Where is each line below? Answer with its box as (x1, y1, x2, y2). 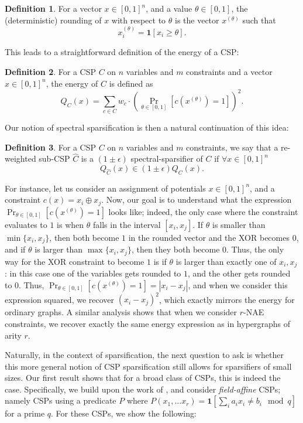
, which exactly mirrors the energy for (159, 293, 295, 305)
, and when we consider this (188, 278, 288, 291)
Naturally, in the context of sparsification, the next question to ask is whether (5, 349, 284, 361)
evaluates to (5, 218, 47, 230)
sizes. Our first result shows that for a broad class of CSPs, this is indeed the (5, 371, 281, 384)
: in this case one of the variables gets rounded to (5, 267, 181, 279)
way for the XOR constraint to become (5, 255, 144, 267)
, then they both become (131, 243, 220, 255)
